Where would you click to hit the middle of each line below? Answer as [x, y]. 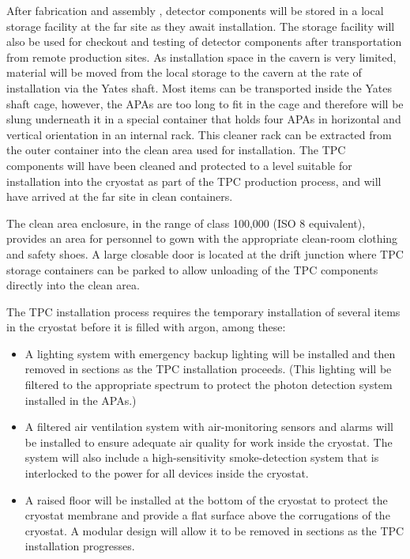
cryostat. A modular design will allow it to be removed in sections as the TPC [214, 530]
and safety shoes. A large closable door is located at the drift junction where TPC [205, 253]
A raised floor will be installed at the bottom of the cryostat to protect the [206, 499]
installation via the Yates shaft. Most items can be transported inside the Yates [199, 87]
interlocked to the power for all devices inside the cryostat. [167, 473]
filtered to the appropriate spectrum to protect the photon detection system [209, 385]
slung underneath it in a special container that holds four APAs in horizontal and [204, 119]
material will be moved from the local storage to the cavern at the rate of [184, 72]
